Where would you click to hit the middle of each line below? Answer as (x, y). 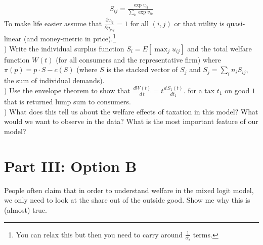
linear (13, 39)
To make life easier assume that (53, 23)
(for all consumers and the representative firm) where (138, 59)
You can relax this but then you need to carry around (99, 234)
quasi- (236, 23)
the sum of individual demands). (54, 80)
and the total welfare (220, 48)
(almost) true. (26, 209)
